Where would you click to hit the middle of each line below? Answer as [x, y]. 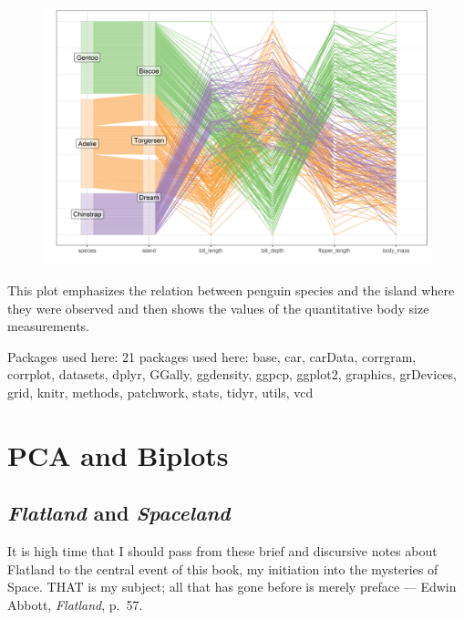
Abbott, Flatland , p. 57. [75, 604]
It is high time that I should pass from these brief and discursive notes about [222, 551]
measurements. [49, 326]
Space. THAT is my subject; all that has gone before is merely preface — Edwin [232, 587]
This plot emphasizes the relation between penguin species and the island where [231, 289]
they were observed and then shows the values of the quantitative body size [218, 308]
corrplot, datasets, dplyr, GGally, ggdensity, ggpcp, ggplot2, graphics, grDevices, [232, 374]
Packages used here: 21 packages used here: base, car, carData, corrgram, [212, 356]
